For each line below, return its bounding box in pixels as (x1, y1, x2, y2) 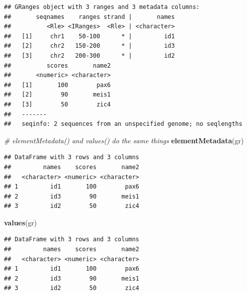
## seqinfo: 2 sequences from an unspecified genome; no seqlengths (4, 120, 243, 128)
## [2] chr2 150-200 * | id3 (4, 42, 175, 50)
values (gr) (4, 217, 37, 227)
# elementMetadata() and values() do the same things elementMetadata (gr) (4, 135, 244, 145)
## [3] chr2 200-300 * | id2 (4, 52, 175, 59)
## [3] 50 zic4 (4, 100, 111, 108)
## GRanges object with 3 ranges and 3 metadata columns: (4, 3, 200, 10)
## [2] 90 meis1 (4, 91, 111, 98)
